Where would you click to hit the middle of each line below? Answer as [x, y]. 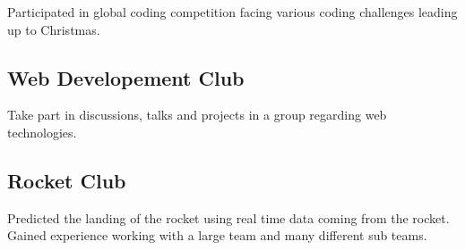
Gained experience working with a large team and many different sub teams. [217, 235]
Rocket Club [67, 180]
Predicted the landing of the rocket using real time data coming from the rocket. [228, 217]
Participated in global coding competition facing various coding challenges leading [232, 12]
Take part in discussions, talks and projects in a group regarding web [197, 115]
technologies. [42, 132]
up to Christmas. [54, 29]
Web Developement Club [126, 77]
